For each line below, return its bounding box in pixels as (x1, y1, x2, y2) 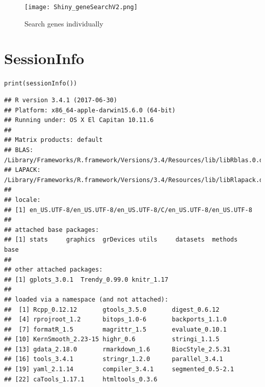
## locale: (4, 196, 41, 203)
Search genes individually (24, 18, 103, 28)
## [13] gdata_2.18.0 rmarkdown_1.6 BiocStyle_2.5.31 (4, 345, 230, 353)
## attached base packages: (4, 226, 99, 233)
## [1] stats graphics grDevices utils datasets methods (4, 236, 238, 244)
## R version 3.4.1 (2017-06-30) (4, 97, 117, 104)
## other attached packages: (4, 266, 103, 274)
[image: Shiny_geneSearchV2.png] (24, 4, 138, 11)
